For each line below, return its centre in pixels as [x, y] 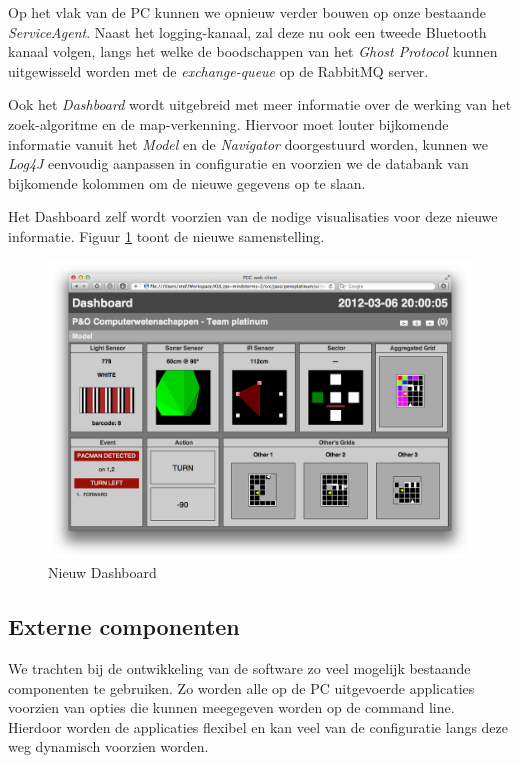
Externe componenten [124, 626]
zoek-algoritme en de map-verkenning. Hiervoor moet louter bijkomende [228, 123]
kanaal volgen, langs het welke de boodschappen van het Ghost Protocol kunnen [253, 51]
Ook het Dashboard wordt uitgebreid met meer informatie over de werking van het [260, 104]
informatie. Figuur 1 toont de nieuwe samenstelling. [166, 235]
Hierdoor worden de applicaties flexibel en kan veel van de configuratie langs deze [258, 726]
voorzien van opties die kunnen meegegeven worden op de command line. [231, 707]
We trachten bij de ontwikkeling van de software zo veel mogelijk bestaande [239, 668]
